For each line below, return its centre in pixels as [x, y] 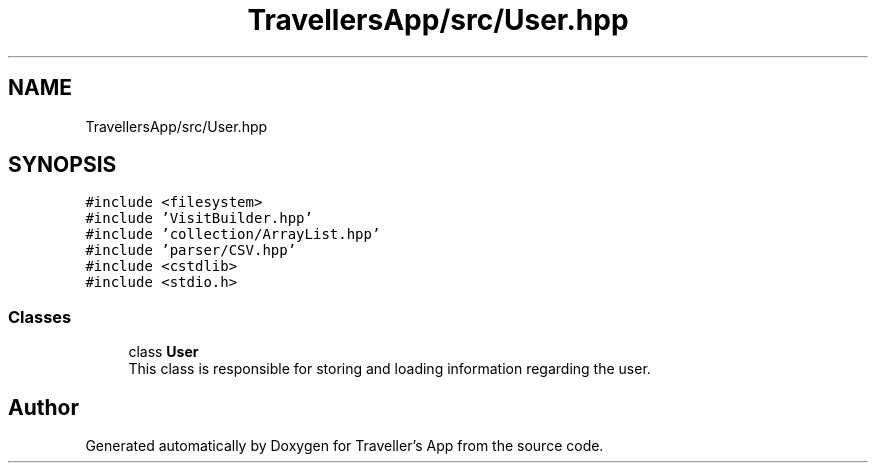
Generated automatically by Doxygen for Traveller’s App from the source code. [344, 446]
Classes [40, 316]
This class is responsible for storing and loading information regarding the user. [389, 369]
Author [43, 407]
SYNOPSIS [62, 165]
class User [163, 352]
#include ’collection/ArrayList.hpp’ [233, 234]
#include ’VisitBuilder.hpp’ [199, 218]
